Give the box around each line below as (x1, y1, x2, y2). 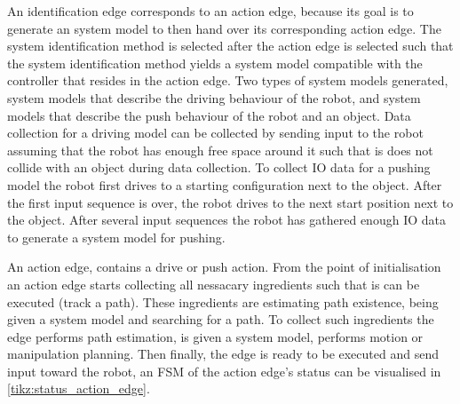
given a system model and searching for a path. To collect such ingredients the (7, 310, 434, 329)
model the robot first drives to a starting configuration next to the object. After (7, 175, 442, 194)
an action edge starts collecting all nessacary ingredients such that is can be (7, 274, 420, 293)
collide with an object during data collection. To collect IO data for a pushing (7, 158, 431, 177)
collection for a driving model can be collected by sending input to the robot (7, 123, 424, 142)
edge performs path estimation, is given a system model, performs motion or (7, 327, 424, 345)
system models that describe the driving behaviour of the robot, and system (7, 88, 421, 107)
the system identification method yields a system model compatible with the (7, 53, 423, 72)
